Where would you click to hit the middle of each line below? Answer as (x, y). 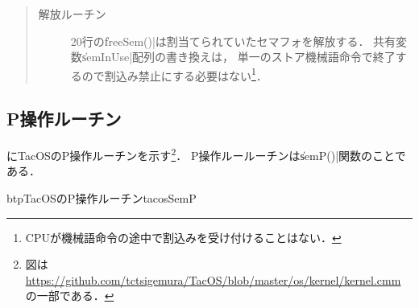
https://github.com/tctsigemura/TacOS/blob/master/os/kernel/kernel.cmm (213, 279)
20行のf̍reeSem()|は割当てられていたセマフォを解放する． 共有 (233, 41)
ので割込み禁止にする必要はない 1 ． (174, 74)
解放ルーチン (72, 14)
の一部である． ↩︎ (70, 296)
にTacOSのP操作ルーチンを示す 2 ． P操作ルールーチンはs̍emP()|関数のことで (206, 154)
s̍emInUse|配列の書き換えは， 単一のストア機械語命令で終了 (239, 57)
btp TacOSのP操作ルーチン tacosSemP (102, 198)
